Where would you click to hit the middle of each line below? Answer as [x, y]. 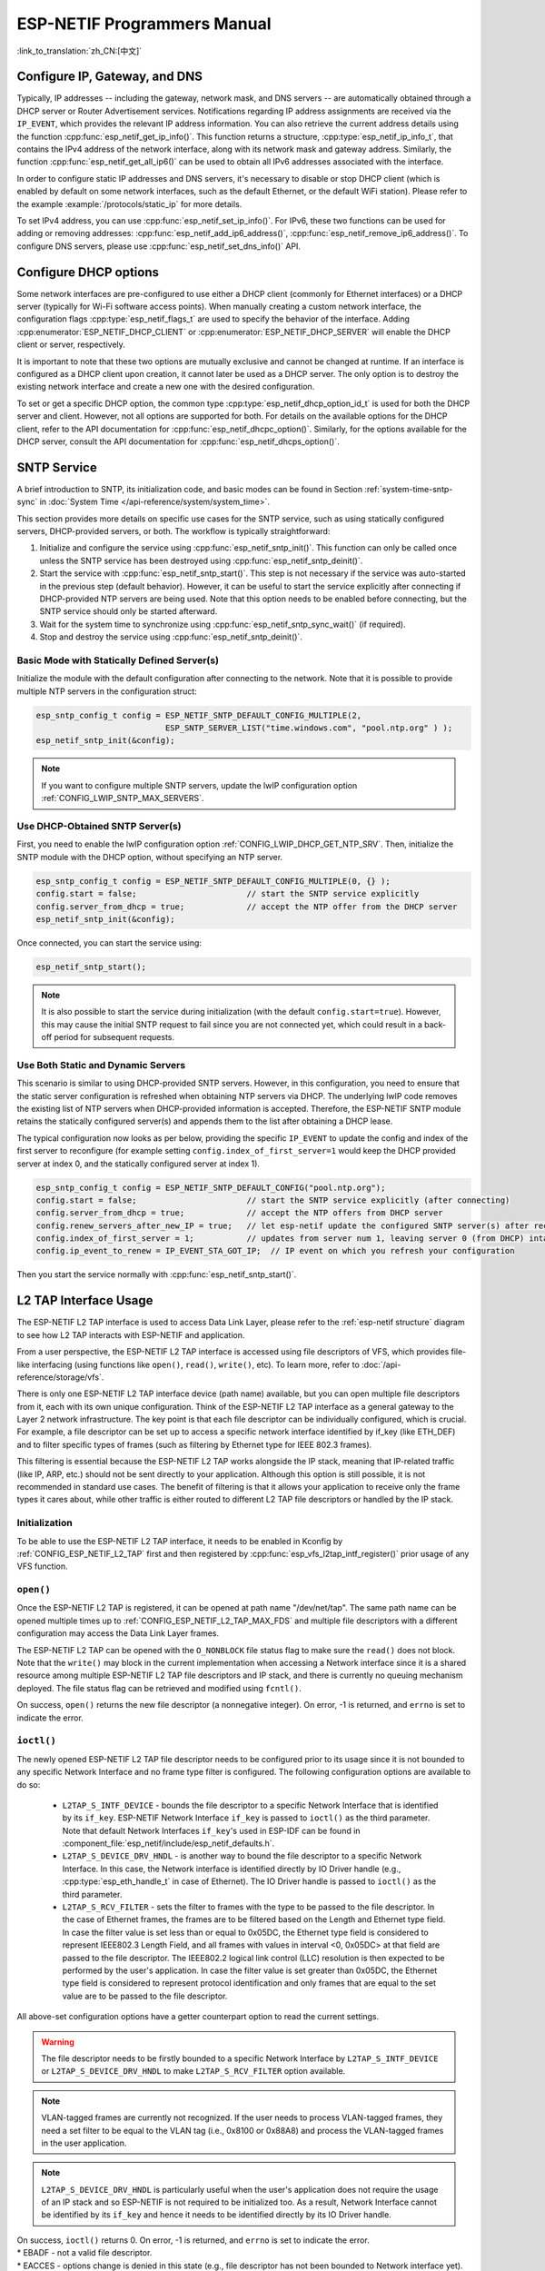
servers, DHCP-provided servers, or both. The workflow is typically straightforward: [173, 531]
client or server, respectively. [71, 344]
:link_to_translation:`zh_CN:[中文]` [79, 51]
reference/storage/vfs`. [60, 1377]
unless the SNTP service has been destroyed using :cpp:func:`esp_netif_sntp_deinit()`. [201, 560]
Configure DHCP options [88, 272]
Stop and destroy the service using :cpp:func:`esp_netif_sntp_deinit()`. [171, 637]
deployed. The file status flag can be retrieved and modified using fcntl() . [159, 1688]
